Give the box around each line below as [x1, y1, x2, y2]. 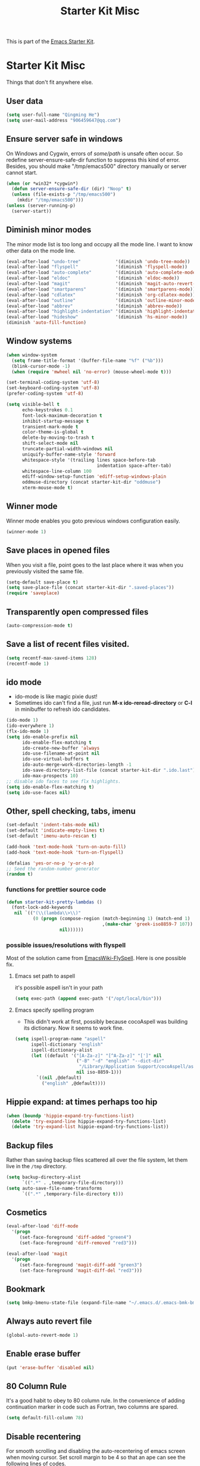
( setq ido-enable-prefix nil [6, 734, 79, 740]
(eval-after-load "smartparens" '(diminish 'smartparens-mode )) [6, 286, 196, 292]
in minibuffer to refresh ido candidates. [14, 705, 111, 713]
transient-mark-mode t [21, 423, 79, 430]
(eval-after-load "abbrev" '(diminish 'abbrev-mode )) [6, 303, 183, 309]
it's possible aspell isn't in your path [14, 984, 103, 991]
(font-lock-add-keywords [11, 905, 73, 911]
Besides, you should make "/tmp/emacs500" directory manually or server [6, 163, 187, 170]
